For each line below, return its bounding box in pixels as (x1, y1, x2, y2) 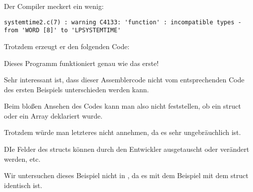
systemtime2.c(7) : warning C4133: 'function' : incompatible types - (4, 18, 242, 26)
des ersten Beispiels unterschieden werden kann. (4, 84, 149, 94)
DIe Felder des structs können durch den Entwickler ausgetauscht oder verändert (4, 144, 250, 154)
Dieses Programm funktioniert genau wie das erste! (4, 58, 159, 68)
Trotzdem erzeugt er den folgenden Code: (4, 41, 130, 51)
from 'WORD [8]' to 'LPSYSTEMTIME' (4, 27, 121, 34)
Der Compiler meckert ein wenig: (4, 1, 104, 11)
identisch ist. (4, 180, 43, 190)
